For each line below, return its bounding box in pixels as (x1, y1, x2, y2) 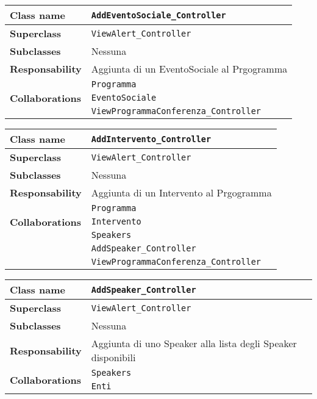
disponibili (91, 350, 136, 364)
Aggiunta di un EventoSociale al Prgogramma (91, 62, 288, 76)
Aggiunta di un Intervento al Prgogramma (91, 185, 272, 199)
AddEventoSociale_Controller (91, 10, 226, 20)
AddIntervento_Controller (91, 134, 212, 144)
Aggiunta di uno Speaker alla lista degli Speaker (91, 336, 297, 350)
